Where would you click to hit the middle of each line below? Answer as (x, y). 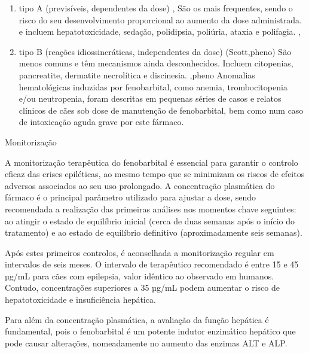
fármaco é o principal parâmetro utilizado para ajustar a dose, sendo (131, 197)
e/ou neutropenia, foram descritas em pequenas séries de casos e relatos (150, 98)
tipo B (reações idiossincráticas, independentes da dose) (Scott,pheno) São (155, 51)
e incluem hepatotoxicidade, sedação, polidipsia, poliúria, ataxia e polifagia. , (160, 31)
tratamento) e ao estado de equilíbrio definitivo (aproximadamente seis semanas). (154, 232)
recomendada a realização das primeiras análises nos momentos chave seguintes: (151, 209)
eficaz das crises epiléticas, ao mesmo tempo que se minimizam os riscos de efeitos (155, 174)
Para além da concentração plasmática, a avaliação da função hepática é (137, 319)
